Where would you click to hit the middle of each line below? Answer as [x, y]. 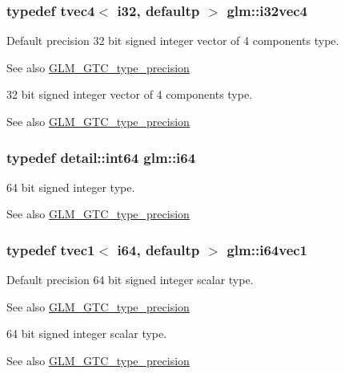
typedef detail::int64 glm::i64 [101, 157]
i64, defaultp [158, 249]
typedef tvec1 [51, 249]
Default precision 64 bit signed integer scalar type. [130, 280]
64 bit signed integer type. [71, 187]
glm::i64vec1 [267, 249]
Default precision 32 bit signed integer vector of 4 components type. [173, 41]
